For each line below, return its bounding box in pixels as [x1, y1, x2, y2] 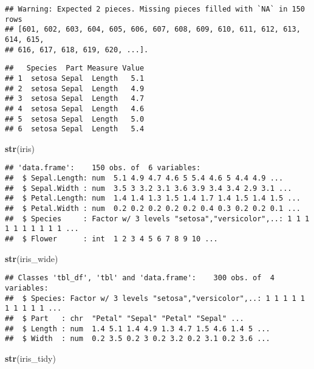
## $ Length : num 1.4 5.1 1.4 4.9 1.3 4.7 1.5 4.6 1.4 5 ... [5, 324, 270, 333]
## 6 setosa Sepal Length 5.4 [5, 125, 145, 134]
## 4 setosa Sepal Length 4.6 [5, 104, 145, 113]
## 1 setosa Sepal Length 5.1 [5, 74, 145, 83]
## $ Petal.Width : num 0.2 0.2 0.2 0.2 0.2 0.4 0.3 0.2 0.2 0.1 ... [5, 204, 301, 213]
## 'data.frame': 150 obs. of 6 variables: [5, 164, 201, 173]
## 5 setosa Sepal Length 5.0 [5, 114, 145, 123]
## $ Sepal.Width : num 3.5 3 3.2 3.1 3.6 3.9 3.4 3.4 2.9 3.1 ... [5, 184, 292, 193]
